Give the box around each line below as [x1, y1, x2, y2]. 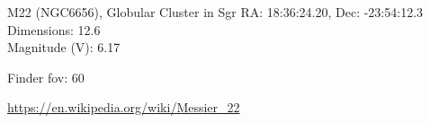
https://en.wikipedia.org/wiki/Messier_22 [7, 98, 240, 117]
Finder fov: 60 [7, 67, 85, 86]
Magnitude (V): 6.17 [7, 38, 121, 57]
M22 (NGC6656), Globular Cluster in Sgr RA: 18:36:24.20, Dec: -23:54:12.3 [7, 3, 424, 21]
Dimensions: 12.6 [7, 20, 101, 39]
